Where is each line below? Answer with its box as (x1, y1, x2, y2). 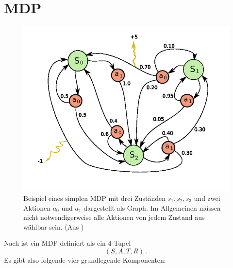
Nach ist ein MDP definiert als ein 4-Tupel (4, 238, 131, 248)
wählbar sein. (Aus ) (23, 221, 84, 232)
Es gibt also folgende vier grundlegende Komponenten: (4, 254, 166, 265)
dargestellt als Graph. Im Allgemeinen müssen (83, 202, 221, 213)
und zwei (194, 193, 220, 203)
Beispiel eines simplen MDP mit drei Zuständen (23, 193, 166, 203)
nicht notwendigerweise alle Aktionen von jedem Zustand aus (23, 212, 205, 222)
